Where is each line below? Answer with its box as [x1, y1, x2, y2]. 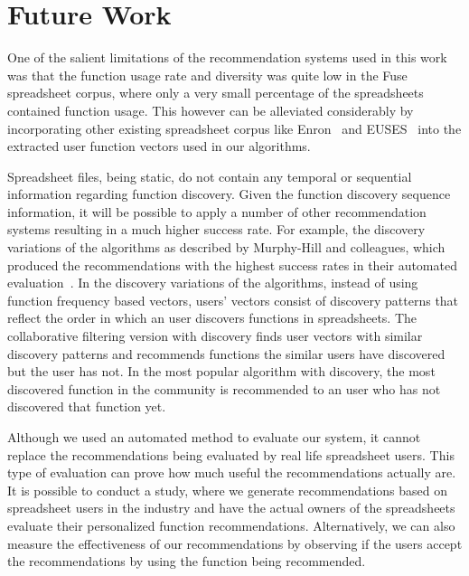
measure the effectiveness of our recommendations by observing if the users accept [7, 534, 463, 552]
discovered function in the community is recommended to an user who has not [7, 379, 441, 398]
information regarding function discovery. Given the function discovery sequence [7, 184, 451, 203]
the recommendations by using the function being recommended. [7, 552, 366, 571]
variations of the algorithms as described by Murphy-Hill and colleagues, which [7, 238, 446, 257]
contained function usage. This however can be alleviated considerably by [7, 100, 414, 119]
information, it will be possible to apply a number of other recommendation [7, 202, 427, 221]
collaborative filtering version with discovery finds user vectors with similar [7, 326, 423, 345]
